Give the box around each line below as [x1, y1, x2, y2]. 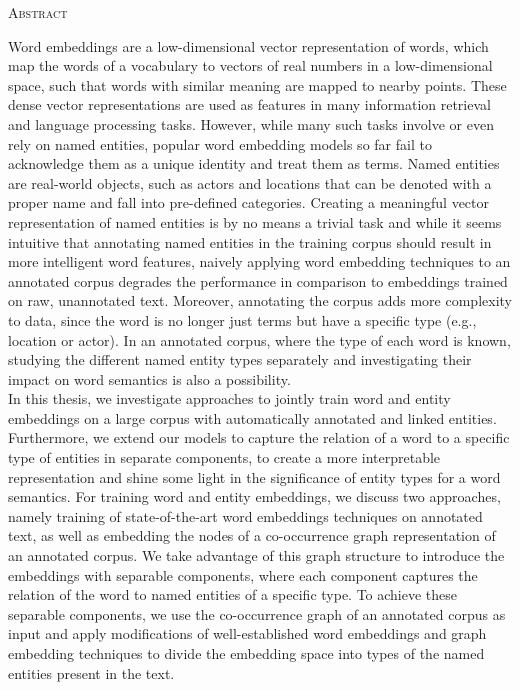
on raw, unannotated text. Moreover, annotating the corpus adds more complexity [8, 290, 512, 311]
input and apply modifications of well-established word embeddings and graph [8, 623, 487, 644]
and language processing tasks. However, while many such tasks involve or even [8, 113, 494, 134]
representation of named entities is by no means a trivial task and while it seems [8, 211, 502, 232]
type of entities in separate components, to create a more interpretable [8, 447, 441, 468]
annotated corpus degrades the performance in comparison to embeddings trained [8, 270, 508, 291]
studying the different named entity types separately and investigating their [8, 349, 472, 370]
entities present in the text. [8, 662, 175, 683]
